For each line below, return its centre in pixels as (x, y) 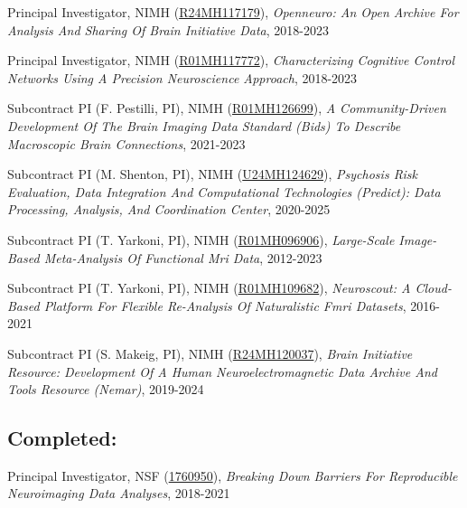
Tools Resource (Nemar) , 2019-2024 (106, 389)
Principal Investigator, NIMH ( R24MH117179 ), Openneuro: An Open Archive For (233, 12)
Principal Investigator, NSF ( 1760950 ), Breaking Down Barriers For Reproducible (233, 475)
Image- (418, 239)
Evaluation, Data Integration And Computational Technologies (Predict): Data (224, 191)
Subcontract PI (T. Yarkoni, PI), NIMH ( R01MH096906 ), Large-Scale (201, 239)
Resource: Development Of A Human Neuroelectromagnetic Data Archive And (222, 371)
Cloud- (433, 288)
